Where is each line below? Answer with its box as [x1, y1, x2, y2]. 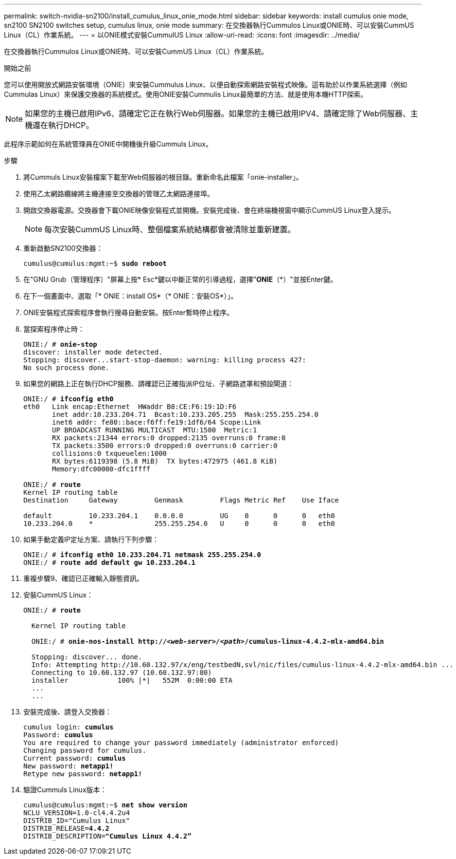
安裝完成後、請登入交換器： [23, 708, 112, 716]
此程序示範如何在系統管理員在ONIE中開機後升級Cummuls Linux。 [4, 140, 212, 148]
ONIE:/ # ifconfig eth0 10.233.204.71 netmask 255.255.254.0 [23, 551, 261, 559]
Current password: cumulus [23, 754, 126, 762]
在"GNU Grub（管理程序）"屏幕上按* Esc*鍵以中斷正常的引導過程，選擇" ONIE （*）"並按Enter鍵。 [23, 275, 337, 283]
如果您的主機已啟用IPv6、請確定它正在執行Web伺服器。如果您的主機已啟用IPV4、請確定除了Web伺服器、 [25, 109, 411, 118]
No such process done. [23, 364, 110, 372]
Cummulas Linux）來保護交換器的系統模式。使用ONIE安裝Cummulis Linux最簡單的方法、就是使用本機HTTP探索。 [4, 90, 368, 98]
